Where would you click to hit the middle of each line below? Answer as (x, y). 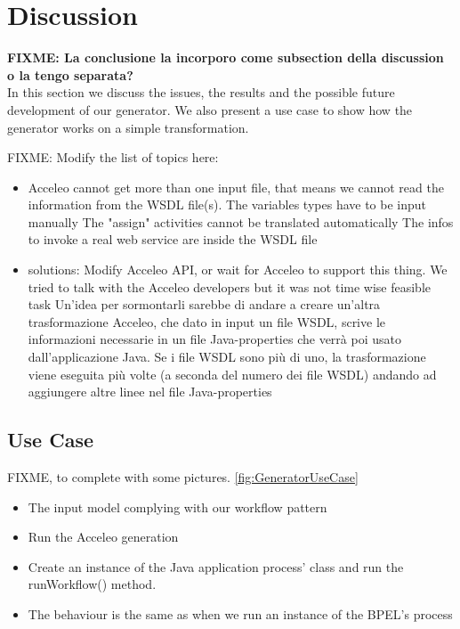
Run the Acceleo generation (103, 537)
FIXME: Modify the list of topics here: (113, 157)
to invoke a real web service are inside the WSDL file (173, 239)
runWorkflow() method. (92, 584)
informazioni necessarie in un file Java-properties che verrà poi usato (214, 339)
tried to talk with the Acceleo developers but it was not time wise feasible (230, 286)
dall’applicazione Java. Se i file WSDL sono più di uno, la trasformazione (227, 357)
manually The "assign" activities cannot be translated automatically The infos (241, 221)
